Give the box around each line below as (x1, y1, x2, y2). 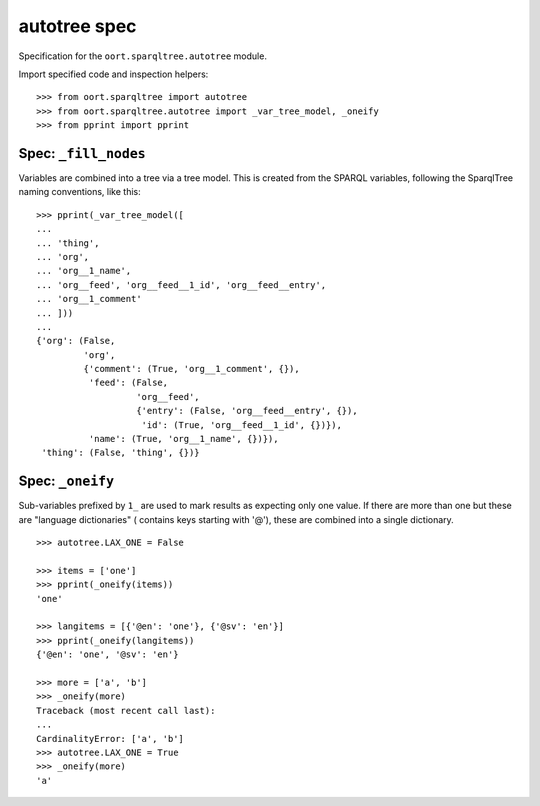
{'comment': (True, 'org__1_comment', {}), (83, 363, 300, 375)
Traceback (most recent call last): (36, 705, 216, 716)
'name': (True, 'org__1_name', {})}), (88, 433, 279, 445)
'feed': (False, (88, 377, 169, 389)
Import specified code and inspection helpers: (18, 68, 209, 80)
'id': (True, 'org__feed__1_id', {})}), (141, 419, 342, 430)
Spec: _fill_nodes (18, 145, 146, 162)
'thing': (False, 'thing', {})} (41, 447, 200, 459)
